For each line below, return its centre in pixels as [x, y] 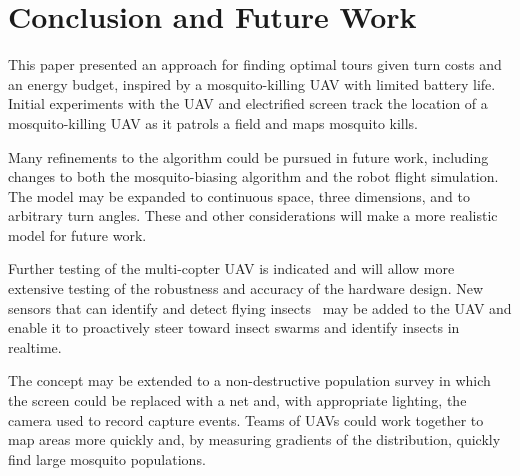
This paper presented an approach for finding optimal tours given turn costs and [255, 64]
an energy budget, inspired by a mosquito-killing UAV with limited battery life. [252, 83]
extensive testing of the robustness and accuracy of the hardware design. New [246, 288]
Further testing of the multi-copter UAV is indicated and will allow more [231, 268]
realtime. [35, 346]
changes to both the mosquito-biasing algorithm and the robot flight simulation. [253, 176]
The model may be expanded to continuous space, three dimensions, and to [239, 195]
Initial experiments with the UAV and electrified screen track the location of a [248, 103]
